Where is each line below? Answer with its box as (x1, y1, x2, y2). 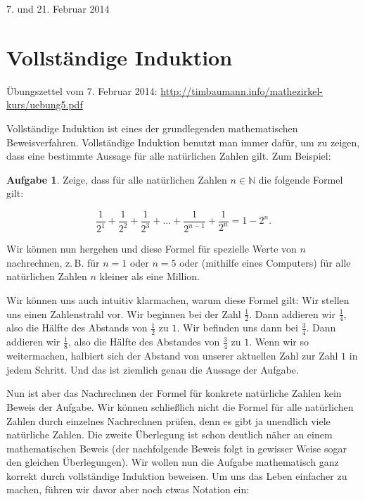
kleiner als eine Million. (99, 269, 200, 284)
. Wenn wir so (249, 334, 309, 349)
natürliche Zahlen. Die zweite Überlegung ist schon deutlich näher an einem (6, 427, 333, 442)
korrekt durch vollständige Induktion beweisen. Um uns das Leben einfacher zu (6, 468, 347, 483)
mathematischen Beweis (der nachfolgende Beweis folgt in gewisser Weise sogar (6, 440, 347, 455)
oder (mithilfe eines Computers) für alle (179, 255, 351, 269)
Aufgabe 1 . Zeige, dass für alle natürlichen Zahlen (6, 172, 227, 186)
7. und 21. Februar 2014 (6, 1, 110, 15)
